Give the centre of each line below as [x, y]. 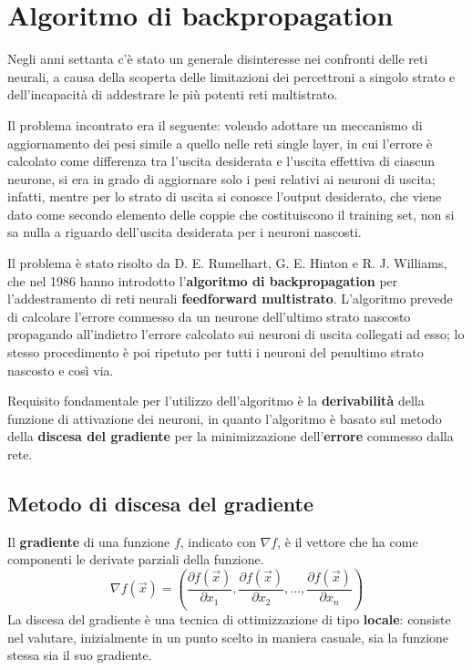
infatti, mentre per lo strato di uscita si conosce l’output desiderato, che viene [225, 196]
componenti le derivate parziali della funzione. [136, 559]
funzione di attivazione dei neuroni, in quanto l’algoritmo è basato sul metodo [225, 418]
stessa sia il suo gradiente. [80, 655]
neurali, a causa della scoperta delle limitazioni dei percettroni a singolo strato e [231, 76]
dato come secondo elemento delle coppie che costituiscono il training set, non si [231, 214]
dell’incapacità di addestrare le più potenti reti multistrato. [173, 94]
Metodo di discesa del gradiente [160, 503]
